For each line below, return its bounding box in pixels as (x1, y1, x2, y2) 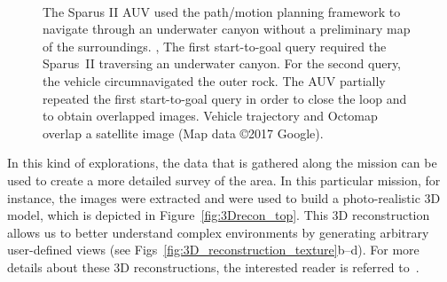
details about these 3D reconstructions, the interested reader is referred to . (7, 257, 420, 276)
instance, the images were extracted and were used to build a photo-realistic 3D (7, 188, 441, 207)
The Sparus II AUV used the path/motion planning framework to (43, 2, 401, 20)
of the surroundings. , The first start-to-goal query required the (43, 36, 387, 55)
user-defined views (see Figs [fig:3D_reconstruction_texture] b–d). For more (7, 240, 420, 259)
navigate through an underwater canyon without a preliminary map (43, 20, 411, 38)
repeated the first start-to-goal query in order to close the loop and (43, 89, 407, 107)
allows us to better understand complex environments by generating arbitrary (7, 223, 429, 241)
